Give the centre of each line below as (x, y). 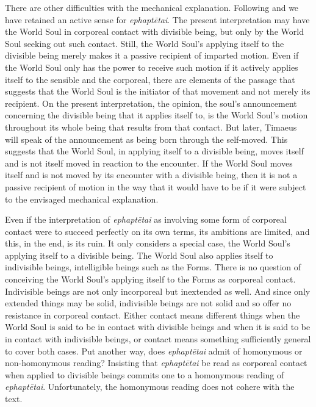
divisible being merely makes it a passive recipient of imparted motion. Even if (152, 55)
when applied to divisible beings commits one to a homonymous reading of (145, 374)
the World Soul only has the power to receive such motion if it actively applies (152, 67)
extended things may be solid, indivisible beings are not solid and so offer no (148, 303)
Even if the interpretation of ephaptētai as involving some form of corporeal (146, 219)
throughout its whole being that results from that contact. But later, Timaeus (151, 127)
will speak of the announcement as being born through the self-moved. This (146, 139)
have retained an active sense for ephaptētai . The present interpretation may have (157, 19)
